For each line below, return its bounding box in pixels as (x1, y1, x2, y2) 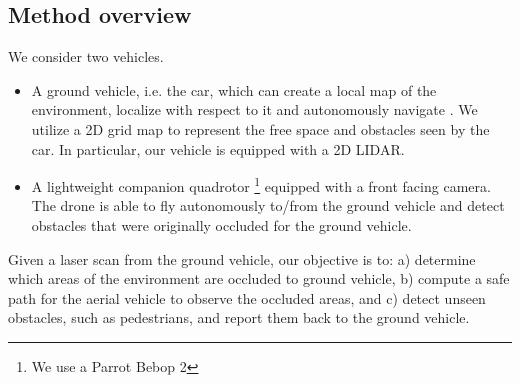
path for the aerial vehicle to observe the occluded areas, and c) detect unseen (8, 287, 486, 308)
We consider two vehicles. (8, 46, 164, 67)
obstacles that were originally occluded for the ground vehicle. (31, 215, 412, 236)
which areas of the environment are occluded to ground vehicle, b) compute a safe (8, 268, 510, 289)
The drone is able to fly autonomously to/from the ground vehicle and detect (31, 195, 505, 216)
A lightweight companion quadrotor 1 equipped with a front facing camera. (31, 173, 491, 196)
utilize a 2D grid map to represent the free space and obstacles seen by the (31, 118, 490, 139)
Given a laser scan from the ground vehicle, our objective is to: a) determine (8, 248, 476, 269)
